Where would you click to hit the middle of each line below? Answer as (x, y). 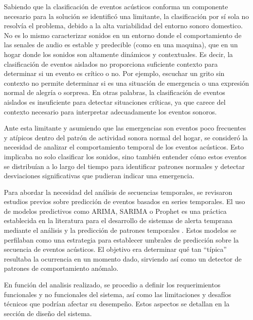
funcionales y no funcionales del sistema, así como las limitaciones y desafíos (117, 294)
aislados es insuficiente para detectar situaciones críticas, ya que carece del (115, 102)
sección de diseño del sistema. (48, 313)
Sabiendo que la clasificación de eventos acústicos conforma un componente (116, 6)
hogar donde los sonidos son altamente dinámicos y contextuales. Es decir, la (118, 54)
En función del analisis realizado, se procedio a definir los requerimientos (112, 285)
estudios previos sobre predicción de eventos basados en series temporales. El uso (125, 201)
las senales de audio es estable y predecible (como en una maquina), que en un (121, 45)
